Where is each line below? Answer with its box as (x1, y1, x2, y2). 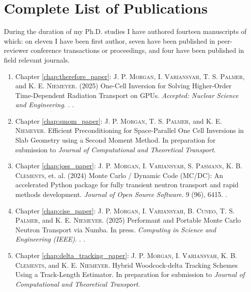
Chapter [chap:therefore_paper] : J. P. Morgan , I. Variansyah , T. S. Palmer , (15, 71, 245, 81)
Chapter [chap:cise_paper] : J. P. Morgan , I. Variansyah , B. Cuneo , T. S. (15, 205, 235, 215)
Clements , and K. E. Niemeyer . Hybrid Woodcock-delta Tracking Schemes (15, 260, 238, 270)
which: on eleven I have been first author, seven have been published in (4, 35, 215, 46)
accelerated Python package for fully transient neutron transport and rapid (15, 179, 239, 190)
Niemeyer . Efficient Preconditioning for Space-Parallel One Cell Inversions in (15, 125, 244, 135)
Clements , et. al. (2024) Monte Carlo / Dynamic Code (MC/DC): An (15, 170, 223, 180)
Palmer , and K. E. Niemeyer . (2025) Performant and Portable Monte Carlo (15, 215, 241, 225)
